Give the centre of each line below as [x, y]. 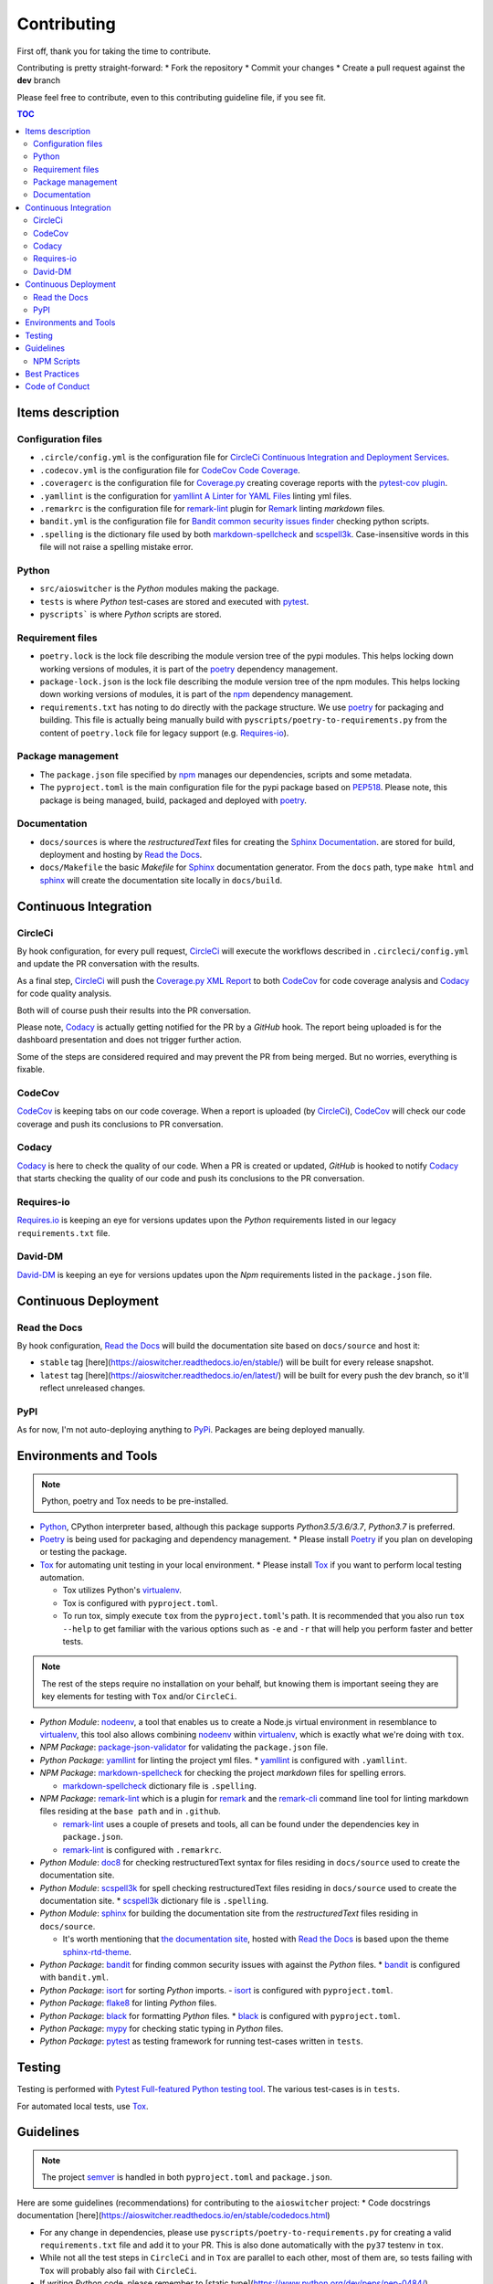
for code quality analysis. [64, 994]
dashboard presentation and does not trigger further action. [129, 1040]
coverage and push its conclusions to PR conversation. [120, 1124]
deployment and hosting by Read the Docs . [121, 855]
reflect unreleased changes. [93, 1388]
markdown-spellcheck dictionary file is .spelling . [160, 1785]
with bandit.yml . [74, 1977]
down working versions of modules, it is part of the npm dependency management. [196, 694]
